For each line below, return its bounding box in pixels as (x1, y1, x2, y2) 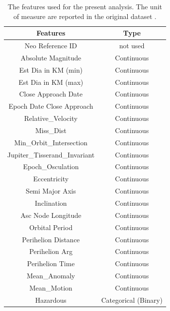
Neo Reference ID (24, 40, 77, 51)
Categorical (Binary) (101, 294, 163, 305)
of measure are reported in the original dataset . (13, 11, 157, 21)
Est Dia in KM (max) (18, 77, 84, 87)
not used (119, 40, 145, 51)
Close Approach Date (19, 89, 83, 99)
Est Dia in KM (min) (19, 64, 83, 75)
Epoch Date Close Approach (8, 101, 93, 111)
